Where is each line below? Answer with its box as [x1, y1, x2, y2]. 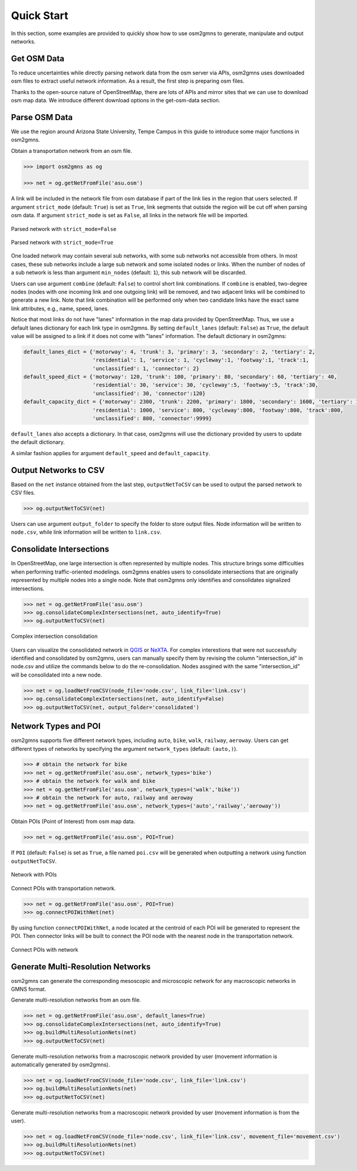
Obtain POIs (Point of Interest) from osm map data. [11, 818, 136, 825]
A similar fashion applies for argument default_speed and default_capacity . [11, 449, 211, 456]
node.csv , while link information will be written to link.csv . [11, 528, 162, 536]
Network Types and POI [11, 721, 101, 731]
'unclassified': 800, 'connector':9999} [92, 415, 212, 422]
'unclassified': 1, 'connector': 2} [92, 365, 199, 372]
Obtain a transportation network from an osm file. [11, 147, 133, 154]
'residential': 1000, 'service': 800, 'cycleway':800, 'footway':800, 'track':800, [92, 406, 344, 414]
